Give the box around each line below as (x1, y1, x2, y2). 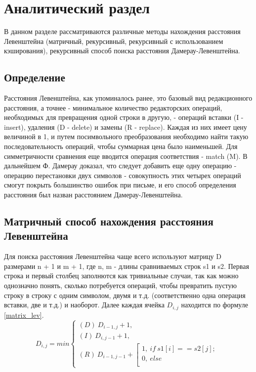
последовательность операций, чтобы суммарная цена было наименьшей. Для (4, 141, 238, 151)
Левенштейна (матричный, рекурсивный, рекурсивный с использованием (4, 36, 223, 46)
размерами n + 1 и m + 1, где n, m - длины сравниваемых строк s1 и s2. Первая (4, 260, 249, 271)
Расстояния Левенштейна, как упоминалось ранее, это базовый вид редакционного (4, 93, 253, 103)
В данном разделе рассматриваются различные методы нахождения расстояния (4, 26, 241, 37)
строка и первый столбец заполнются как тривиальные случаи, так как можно (4, 270, 239, 281)
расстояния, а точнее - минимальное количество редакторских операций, (4, 102, 222, 112)
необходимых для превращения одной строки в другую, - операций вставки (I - (4, 112, 244, 122)
